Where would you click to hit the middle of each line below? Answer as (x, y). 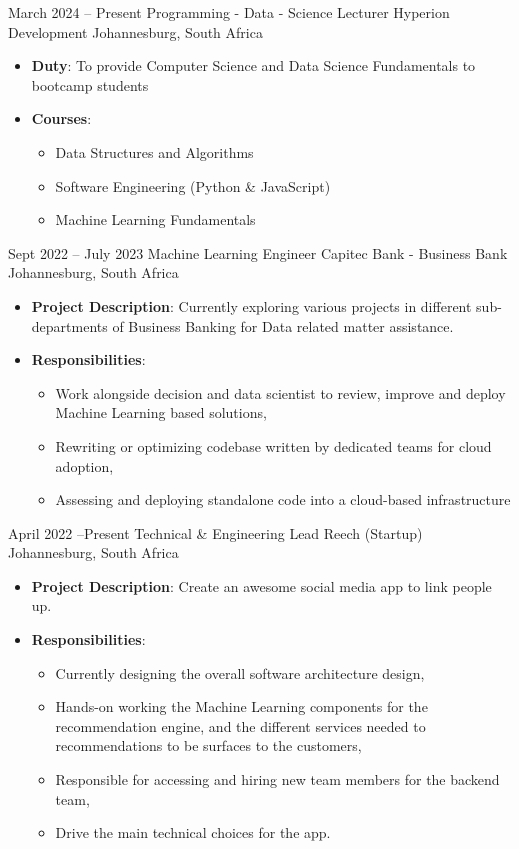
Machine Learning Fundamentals (155, 219)
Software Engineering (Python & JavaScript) (193, 185)
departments (69, 325)
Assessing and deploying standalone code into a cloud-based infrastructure (283, 499)
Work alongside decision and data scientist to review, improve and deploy (280, 392)
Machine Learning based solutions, (161, 412)
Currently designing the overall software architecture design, (240, 672)
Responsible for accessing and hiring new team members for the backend (277, 779)
